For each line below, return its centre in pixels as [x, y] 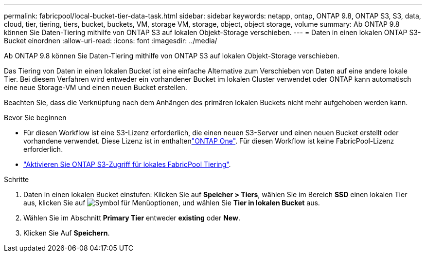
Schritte [17, 179]
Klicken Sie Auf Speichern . [67, 233]
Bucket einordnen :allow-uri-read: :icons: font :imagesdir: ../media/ [111, 41]
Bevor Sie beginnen [35, 118]
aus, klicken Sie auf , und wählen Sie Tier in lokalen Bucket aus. [172, 203]
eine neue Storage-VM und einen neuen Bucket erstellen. [96, 87]
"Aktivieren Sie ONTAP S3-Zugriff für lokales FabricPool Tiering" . [127, 164]
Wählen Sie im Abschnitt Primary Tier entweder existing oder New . [132, 218]
